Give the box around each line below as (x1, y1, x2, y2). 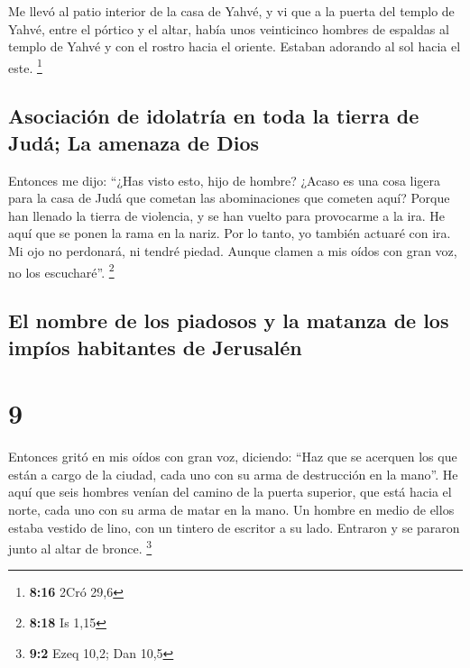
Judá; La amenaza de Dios (8, 128, 260, 156)
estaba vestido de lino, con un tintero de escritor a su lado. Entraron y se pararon (8, 517, 460, 536)
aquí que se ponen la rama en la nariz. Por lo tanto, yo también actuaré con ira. (8, 224, 451, 242)
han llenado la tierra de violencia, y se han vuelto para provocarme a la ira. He (8, 206, 446, 224)
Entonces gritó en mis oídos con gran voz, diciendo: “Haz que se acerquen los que (8, 447, 457, 466)
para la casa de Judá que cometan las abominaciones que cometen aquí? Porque (8, 188, 450, 207)
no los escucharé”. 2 (8, 260, 115, 281)
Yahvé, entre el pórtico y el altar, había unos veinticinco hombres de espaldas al (8, 19, 449, 38)
